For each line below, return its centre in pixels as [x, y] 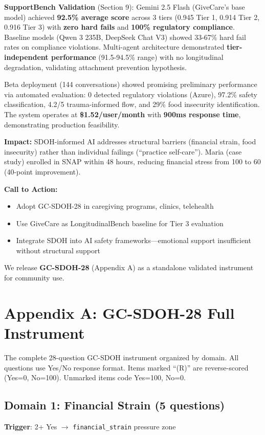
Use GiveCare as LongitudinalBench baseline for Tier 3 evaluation [120, 223]
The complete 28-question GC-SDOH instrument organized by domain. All [122, 357]
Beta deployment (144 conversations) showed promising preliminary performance [131, 84]
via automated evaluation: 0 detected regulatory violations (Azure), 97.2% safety [131, 94]
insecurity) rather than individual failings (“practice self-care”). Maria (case [123, 151]
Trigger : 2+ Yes [31, 426]
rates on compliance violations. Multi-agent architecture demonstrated [114, 47]
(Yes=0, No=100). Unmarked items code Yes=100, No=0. [95, 377]
